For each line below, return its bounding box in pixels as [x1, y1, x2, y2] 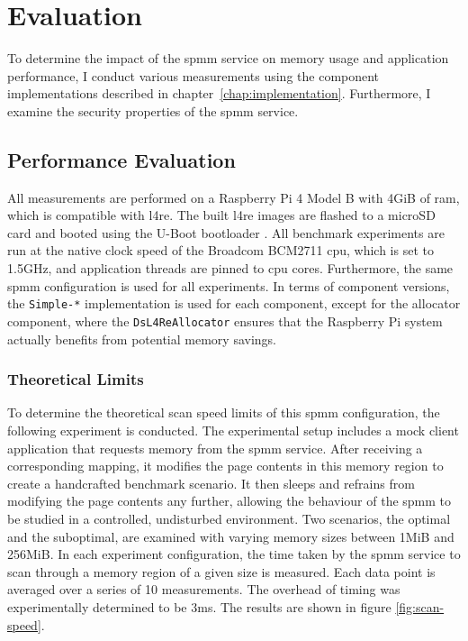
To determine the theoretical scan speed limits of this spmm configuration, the [7, 403, 440, 422]
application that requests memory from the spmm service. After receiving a [7, 438, 423, 457]
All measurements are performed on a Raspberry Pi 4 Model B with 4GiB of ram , [7, 188, 460, 206]
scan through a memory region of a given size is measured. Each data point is [7, 562, 436, 581]
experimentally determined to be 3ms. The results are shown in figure [7, 597, 391, 616]
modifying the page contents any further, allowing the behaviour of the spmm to [7, 491, 452, 510]
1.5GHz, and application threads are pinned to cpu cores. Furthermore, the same [7, 259, 454, 278]
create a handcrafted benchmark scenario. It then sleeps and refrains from [7, 473, 415, 492]
